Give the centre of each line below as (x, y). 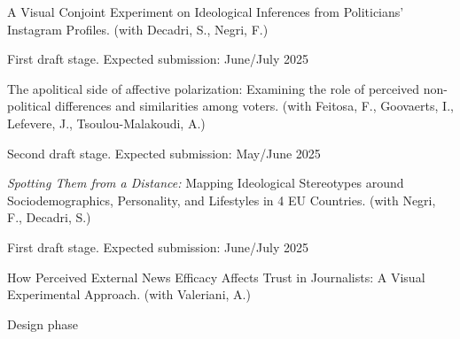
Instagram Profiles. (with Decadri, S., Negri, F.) (138, 29)
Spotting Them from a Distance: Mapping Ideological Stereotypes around (206, 183)
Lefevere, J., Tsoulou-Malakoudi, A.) (106, 123)
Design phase (43, 324)
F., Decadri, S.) (49, 217)
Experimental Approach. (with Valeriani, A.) (129, 294)
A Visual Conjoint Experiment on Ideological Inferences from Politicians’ (206, 12)
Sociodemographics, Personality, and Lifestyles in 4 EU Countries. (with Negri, (222, 200)
